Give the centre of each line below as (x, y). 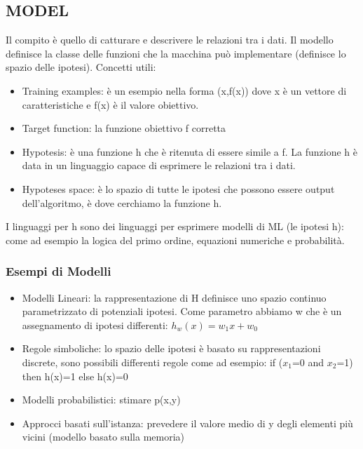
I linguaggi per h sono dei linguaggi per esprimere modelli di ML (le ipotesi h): (175, 226)
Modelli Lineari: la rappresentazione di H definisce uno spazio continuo (174, 297)
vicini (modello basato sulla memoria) (103, 437)
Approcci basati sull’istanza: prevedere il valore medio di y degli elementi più (187, 423)
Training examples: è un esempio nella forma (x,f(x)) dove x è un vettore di (184, 90)
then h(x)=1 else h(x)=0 (75, 376)
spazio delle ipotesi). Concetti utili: (81, 67)
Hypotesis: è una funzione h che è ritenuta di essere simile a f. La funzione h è (190, 151)
